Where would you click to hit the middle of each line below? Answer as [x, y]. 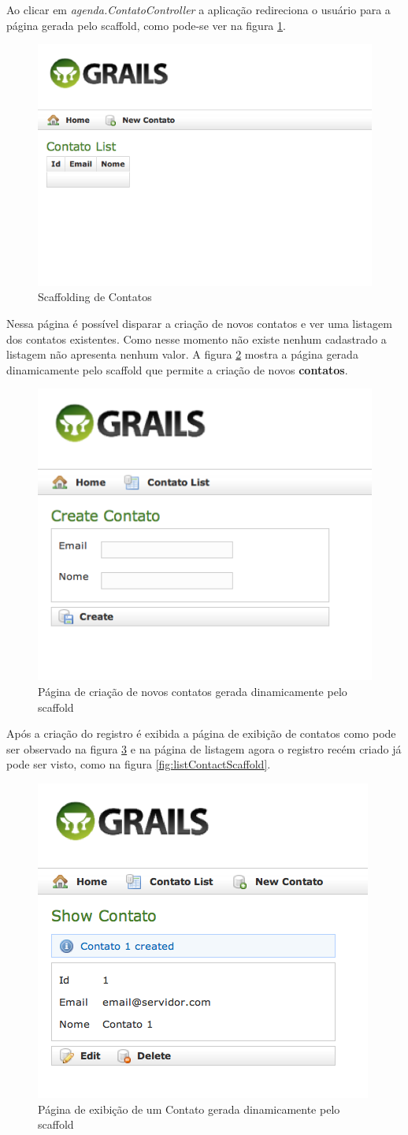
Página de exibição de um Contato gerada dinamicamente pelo [189, 1109]
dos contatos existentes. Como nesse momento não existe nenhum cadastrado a [197, 339]
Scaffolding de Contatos [95, 297]
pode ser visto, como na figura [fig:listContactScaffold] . [139, 764]
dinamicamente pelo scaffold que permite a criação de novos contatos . [177, 369]
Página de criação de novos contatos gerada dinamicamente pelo [193, 692]
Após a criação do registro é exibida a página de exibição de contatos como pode [201, 733]
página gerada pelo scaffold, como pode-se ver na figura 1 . [146, 25]
